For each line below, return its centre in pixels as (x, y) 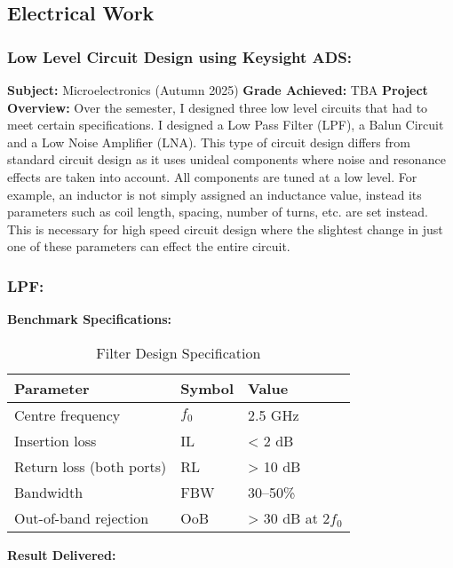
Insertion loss (56, 440)
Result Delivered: (62, 554)
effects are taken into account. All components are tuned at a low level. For (212, 176)
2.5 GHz (274, 414)
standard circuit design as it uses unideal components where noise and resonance (226, 159)
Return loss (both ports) (91, 466)
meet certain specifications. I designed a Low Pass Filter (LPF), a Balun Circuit (226, 125)
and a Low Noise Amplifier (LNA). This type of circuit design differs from (209, 142)
